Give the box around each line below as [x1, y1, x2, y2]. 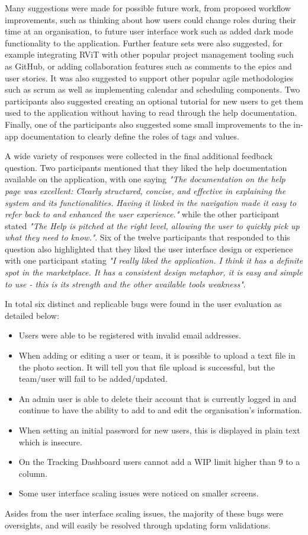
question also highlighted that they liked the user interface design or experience [5, 242, 293, 255]
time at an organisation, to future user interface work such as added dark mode [5, 25, 293, 37]
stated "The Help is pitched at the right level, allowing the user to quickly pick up [5, 219, 300, 232]
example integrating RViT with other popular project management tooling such [5, 48, 294, 61]
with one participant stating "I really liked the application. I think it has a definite [5, 254, 303, 267]
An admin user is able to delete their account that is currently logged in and [18, 392, 297, 404]
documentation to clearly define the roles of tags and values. [21, 129, 239, 142]
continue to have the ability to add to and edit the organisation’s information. [18, 404, 302, 416]
